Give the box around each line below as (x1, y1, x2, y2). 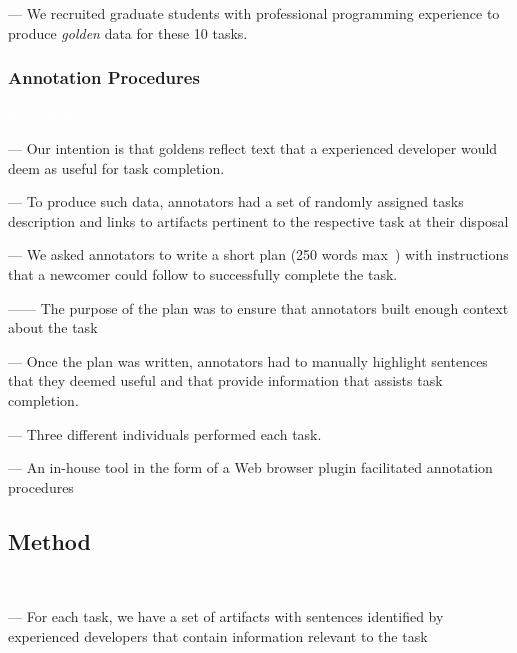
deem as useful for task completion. (8, 157, 225, 178)
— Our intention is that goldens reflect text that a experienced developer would (8, 138, 498, 158)
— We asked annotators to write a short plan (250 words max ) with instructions (8, 244, 509, 265)
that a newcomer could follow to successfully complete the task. (8, 263, 398, 284)
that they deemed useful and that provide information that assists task (8, 370, 443, 391)
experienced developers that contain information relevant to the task (8, 625, 428, 646)
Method (8, 525, 91, 556)
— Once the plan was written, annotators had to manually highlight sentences (8, 350, 488, 371)
